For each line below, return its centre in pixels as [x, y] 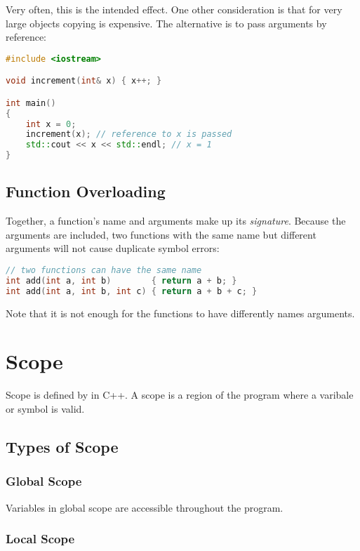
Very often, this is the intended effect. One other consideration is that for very [174, 9]
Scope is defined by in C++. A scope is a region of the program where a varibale [180, 395]
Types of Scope [62, 446]
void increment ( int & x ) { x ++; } [84, 81]
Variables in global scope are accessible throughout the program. [145, 507]
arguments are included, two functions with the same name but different [161, 234]
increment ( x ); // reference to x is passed [129, 134]
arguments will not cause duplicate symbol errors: [113, 248]
